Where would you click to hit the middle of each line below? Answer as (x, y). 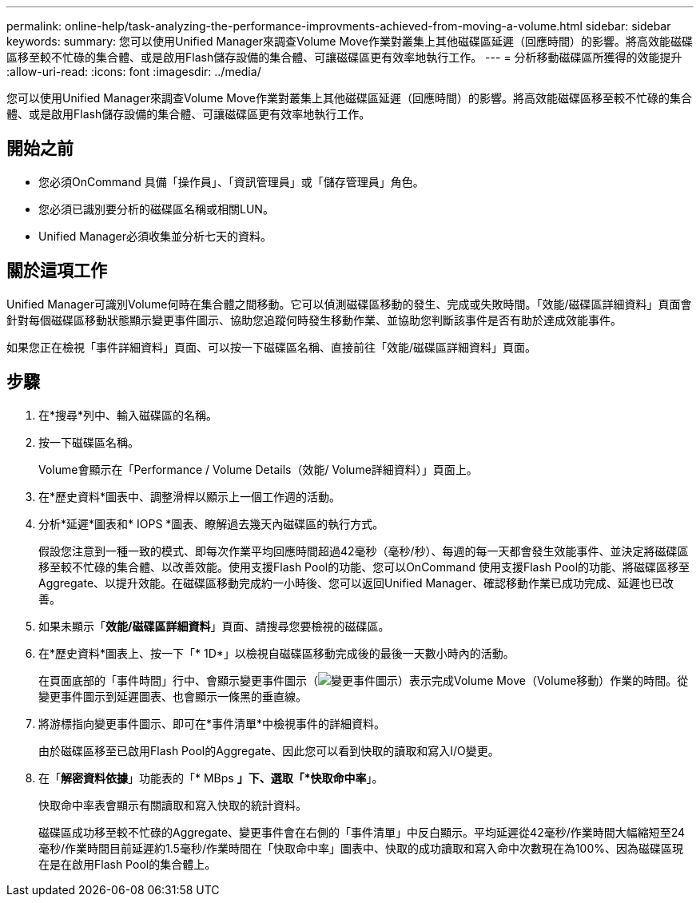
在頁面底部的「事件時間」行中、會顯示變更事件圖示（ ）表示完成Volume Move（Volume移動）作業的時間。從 (364, 680)
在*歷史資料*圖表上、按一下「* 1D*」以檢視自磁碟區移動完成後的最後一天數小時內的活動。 (276, 653)
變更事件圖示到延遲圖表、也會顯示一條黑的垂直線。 (173, 696)
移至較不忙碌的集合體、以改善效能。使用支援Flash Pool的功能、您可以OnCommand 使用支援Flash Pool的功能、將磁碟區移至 (364, 567)
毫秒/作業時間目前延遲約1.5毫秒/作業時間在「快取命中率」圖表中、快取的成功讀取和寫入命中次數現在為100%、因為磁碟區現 (361, 848)
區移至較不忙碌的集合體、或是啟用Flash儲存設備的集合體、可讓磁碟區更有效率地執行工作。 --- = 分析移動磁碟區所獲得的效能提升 (344, 57)
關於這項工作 (57, 271)
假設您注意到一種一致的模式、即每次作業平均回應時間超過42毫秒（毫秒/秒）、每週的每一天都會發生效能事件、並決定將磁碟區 (364, 551)
